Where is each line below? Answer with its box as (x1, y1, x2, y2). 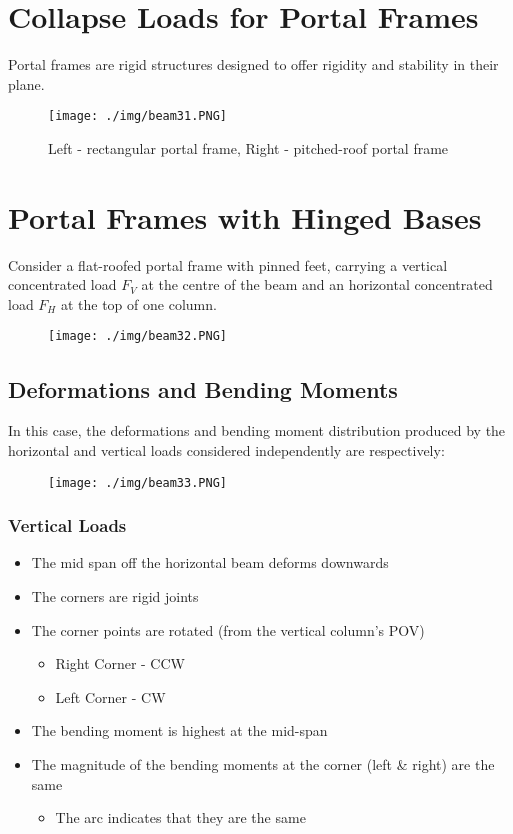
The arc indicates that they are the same (55, 807, 306, 828)
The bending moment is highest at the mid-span (31, 720, 328, 741)
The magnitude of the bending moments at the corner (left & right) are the (31, 753, 495, 774)
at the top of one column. (60, 293, 217, 314)
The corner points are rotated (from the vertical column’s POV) (31, 619, 425, 640)
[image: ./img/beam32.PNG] (48, 329, 227, 344)
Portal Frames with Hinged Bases (8, 196, 482, 237)
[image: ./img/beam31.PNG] (48, 109, 227, 124)
